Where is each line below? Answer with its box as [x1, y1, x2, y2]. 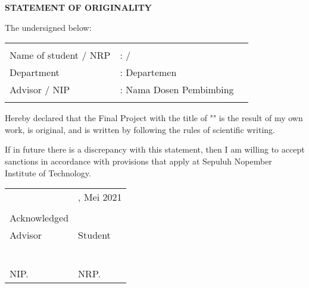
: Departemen [120, 65, 177, 80]
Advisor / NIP [10, 83, 70, 97]
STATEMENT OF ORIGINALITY [5, 1, 152, 13]
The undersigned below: [5, 21, 92, 33]
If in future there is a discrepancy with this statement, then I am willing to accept [5, 143, 305, 156]
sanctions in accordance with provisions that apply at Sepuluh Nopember [5, 154, 272, 167]
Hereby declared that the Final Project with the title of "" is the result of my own [5, 112, 303, 124]
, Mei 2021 [78, 190, 122, 204]
